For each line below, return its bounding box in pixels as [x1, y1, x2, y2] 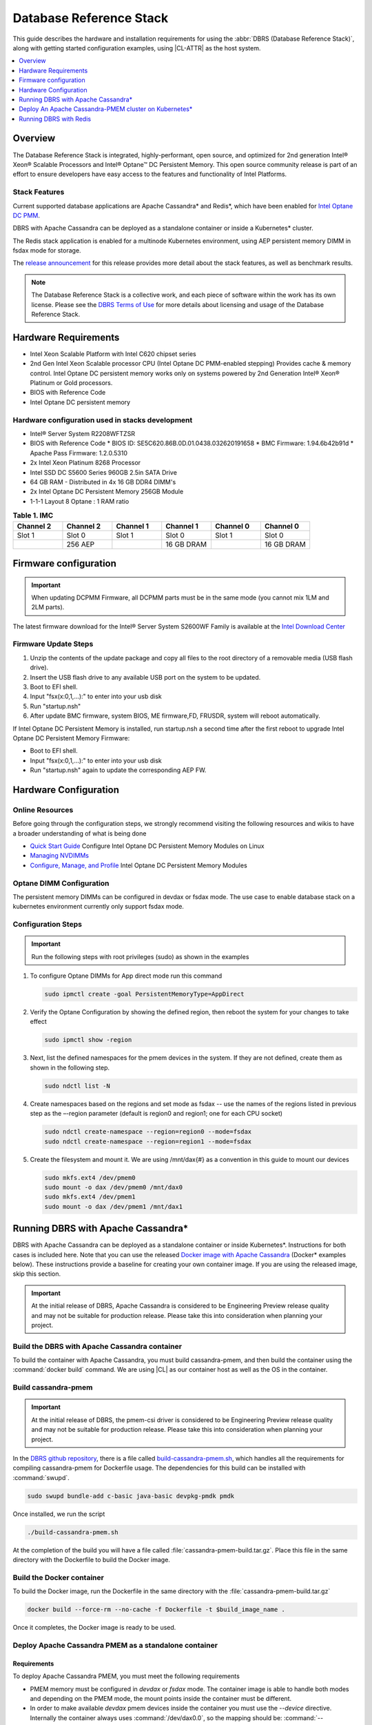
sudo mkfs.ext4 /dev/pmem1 [44, 1193, 136, 1201]
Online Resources [12, 805, 74, 814]
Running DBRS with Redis [19, 115, 92, 123]
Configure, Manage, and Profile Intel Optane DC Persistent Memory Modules [30, 861, 247, 869]
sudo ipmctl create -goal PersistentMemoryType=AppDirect [44, 990, 245, 998]
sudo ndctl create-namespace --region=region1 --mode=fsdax [44, 1137, 252, 1145]
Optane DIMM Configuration [12, 878, 110, 888]
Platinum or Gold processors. [30, 379, 113, 387]
